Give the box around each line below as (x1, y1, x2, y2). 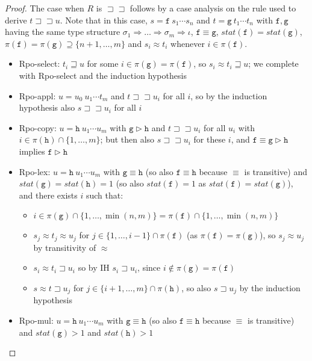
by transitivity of (33, 241, 96, 253)
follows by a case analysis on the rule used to (129, 2, 296, 14)
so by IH (78, 261, 110, 274)
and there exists (19, 188, 78, 201)
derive (5, 13, 27, 26)
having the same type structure (5, 25, 120, 38)
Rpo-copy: (19, 121, 57, 134)
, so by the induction (190, 89, 267, 102)
